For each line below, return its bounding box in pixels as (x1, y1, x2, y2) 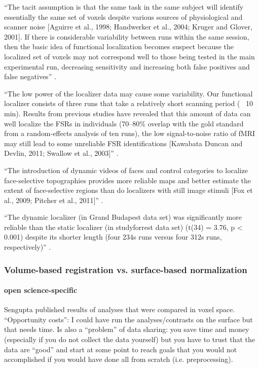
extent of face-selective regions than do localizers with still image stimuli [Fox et (4, 185, 253, 195)
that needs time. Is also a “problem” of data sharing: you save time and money (4, 324, 249, 334)
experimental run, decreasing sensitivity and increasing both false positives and (4, 61, 250, 72)
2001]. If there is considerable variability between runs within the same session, (4, 31, 249, 42)
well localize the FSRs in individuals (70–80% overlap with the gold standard (4, 118, 244, 128)
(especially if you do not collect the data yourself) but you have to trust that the (4, 334, 255, 345)
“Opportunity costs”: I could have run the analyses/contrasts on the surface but (4, 314, 253, 324)
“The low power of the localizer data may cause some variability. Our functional (4, 88, 253, 98)
